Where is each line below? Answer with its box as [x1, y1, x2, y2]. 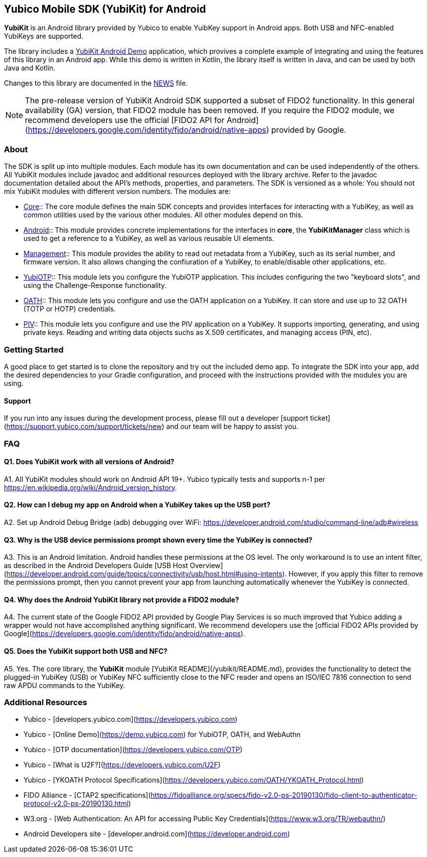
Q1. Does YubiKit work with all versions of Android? [4, 457, 174, 466]
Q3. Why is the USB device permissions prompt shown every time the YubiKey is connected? [4, 535, 312, 544]
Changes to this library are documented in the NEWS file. [4, 79, 188, 88]
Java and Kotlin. [4, 64, 55, 72]
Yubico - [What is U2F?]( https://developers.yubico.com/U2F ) [24, 761, 221, 769]
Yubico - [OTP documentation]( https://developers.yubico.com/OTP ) [24, 745, 243, 754]
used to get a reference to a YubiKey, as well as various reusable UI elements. [24, 234, 274, 243]
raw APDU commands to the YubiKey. [4, 681, 125, 690]
